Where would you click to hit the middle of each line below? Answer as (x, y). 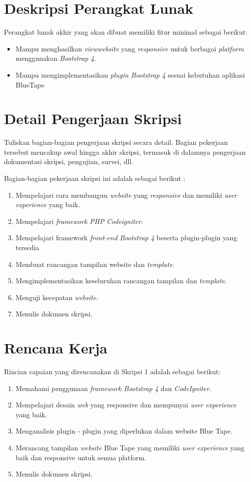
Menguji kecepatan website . (57, 297)
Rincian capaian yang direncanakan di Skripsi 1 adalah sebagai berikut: (112, 372)
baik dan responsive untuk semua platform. (81, 457)
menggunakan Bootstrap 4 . (56, 58)
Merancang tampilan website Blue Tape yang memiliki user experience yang (130, 448)
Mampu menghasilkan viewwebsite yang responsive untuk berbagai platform (130, 48)
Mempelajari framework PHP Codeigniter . (79, 221)
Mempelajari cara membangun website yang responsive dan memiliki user (126, 195)
